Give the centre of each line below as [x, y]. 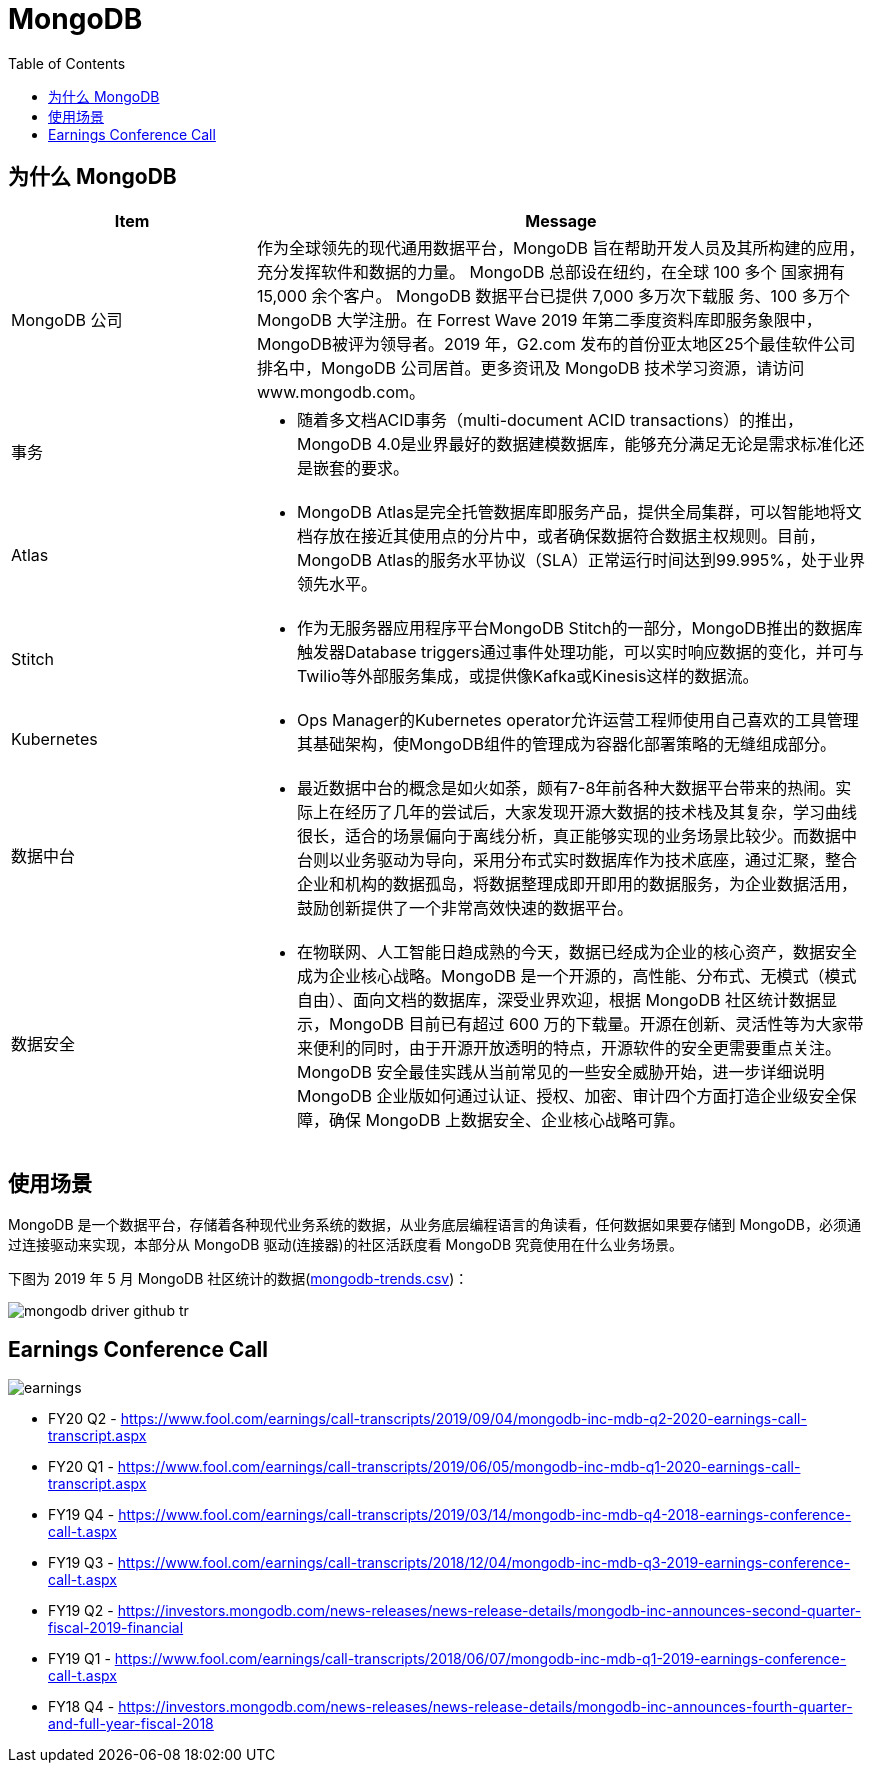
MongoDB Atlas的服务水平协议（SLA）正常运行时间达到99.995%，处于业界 [581, 559]
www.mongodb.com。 [341, 391]
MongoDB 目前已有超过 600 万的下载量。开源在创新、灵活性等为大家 [588, 1023]
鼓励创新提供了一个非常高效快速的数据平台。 [464, 907]
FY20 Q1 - [81, 1467]
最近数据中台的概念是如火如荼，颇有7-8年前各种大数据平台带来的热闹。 [566, 787]
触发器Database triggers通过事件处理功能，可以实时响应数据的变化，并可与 [580, 651]
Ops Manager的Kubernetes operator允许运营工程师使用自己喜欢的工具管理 [577, 719]
